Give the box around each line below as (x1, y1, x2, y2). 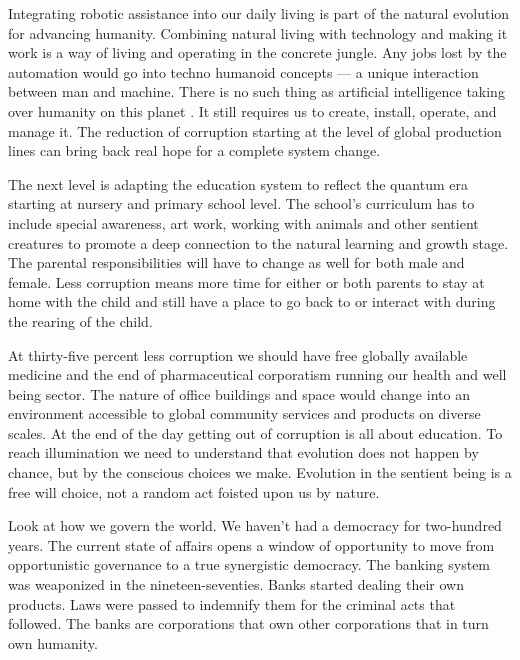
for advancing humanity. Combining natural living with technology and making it (8, 22, 508, 43)
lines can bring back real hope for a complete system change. (8, 140, 381, 161)
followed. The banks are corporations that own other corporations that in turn (8, 613, 489, 634)
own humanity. (8, 632, 98, 653)
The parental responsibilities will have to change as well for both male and (8, 252, 465, 273)
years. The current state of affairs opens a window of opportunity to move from (8, 534, 495, 555)
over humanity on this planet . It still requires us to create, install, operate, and (8, 100, 497, 121)
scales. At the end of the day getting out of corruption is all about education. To (8, 422, 503, 443)
